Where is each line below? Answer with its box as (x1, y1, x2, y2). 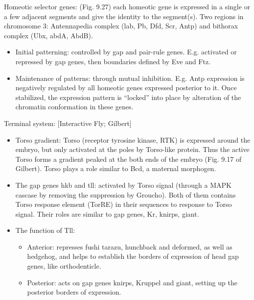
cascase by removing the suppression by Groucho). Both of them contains (15, 189, 236, 200)
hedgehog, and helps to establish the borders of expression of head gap (27, 251, 239, 261)
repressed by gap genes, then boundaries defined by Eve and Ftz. (15, 56, 211, 66)
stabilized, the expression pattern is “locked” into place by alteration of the (15, 92, 241, 102)
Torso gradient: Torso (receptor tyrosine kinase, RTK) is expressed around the (15, 134, 251, 145)
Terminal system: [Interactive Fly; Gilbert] (4, 118, 132, 128)
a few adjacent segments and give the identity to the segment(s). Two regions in (4, 11, 244, 21)
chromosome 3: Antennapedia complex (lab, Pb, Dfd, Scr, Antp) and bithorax (4, 21, 238, 31)
